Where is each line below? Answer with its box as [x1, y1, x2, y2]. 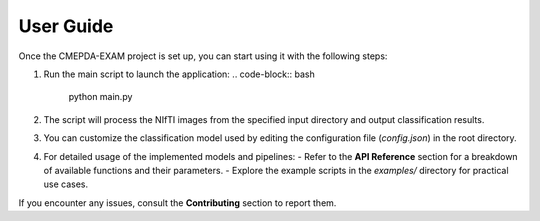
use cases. [43, 178, 89, 190]
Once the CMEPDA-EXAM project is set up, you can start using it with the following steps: [18, 50, 388, 62]
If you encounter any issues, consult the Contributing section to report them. [18, 196, 337, 209]
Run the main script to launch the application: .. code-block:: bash [43, 68, 315, 80]
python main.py [68, 91, 133, 103]
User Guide [18, 15, 114, 37]
